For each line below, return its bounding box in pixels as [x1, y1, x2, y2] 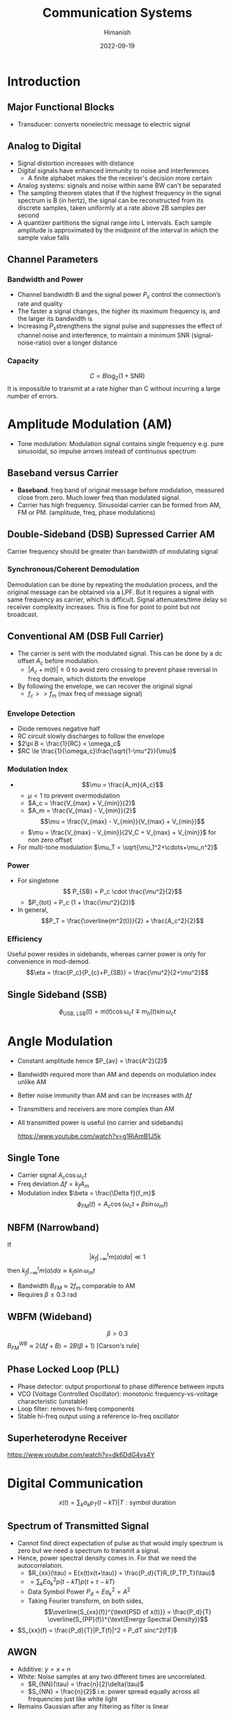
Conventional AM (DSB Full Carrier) [7, 630, 164, 642]
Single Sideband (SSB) [7, 989, 108, 1001]
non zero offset [27, 835, 72, 844]
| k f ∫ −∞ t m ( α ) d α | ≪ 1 [89, 1251, 146, 1263]
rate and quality [17, 300, 63, 308]
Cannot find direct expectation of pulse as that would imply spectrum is [17, 1538, 224, 1547]
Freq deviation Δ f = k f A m [17, 1180, 89, 1190]
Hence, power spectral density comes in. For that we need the [17, 1553, 197, 1562]
